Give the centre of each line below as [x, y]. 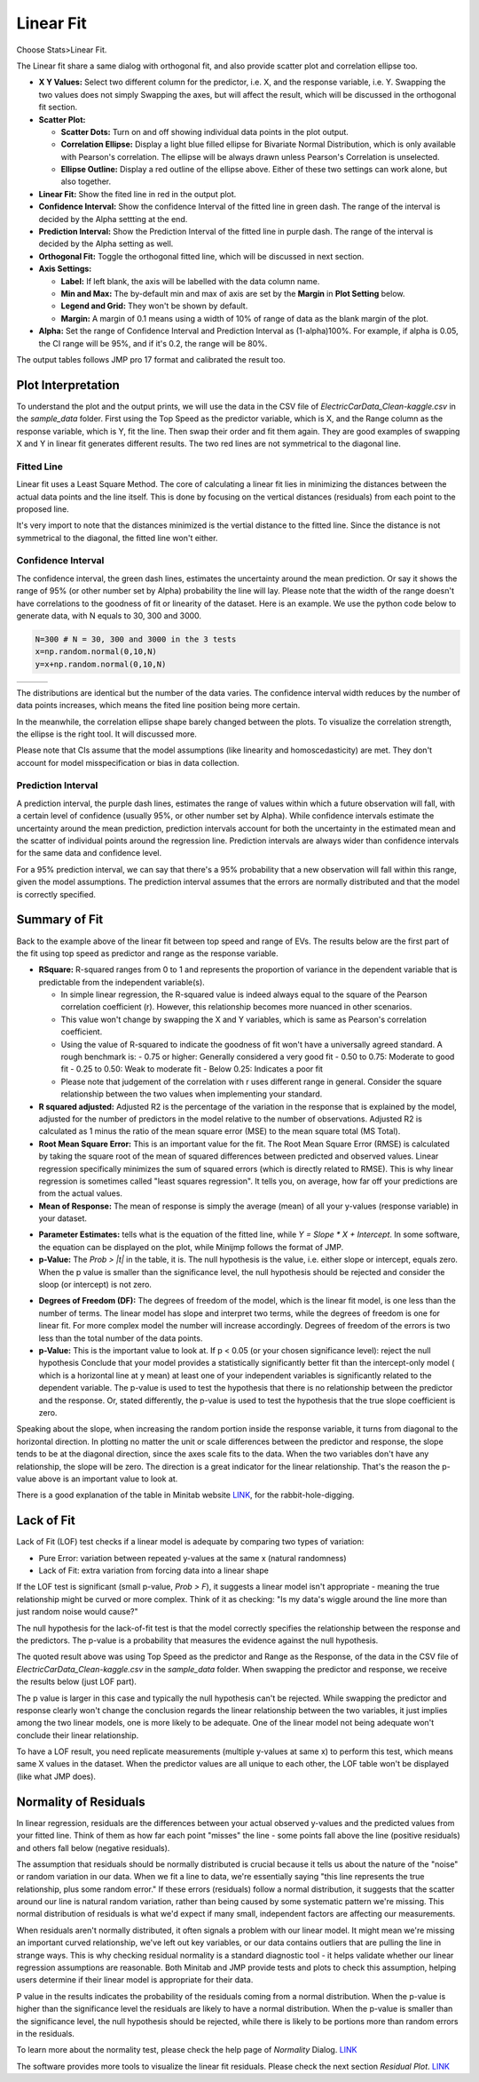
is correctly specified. [56, 894]
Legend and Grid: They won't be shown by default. [154, 306]
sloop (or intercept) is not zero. [95, 1285]
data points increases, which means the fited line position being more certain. [158, 706]
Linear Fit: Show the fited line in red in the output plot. [137, 194]
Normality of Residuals [81, 1802]
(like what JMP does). [56, 1776]
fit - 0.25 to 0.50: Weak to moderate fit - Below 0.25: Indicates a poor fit [192, 1069]
